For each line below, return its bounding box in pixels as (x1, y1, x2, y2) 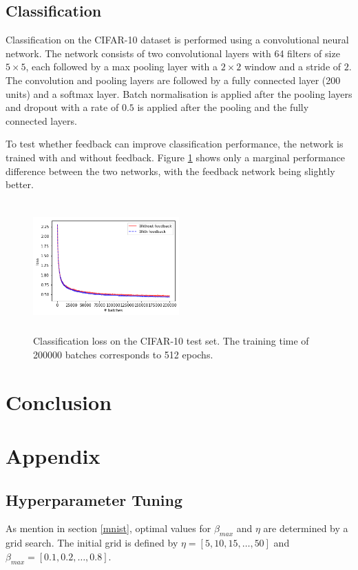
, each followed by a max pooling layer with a (25, 59, 218, 74)
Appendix (6, 442, 101, 470)
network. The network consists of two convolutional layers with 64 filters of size (6, 45, 340, 60)
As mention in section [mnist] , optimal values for (6, 521, 211, 536)
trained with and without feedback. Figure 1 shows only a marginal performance (6, 150, 345, 164)
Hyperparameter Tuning (6, 489, 183, 510)
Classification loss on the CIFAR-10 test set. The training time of (33, 334, 309, 348)
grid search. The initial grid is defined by (6, 536, 178, 550)
